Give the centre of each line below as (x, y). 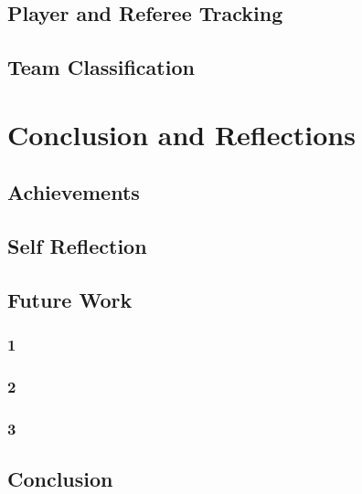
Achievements (74, 192)
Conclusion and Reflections (181, 134)
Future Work (70, 299)
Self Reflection (77, 246)
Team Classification (101, 67)
